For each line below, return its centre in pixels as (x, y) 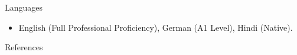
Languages (24, 7)
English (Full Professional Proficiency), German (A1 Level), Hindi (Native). (156, 27)
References (24, 47)
